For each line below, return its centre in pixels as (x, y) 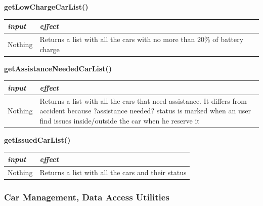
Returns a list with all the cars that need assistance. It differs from (143, 100)
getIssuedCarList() (37, 139)
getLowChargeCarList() (46, 7)
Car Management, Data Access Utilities (87, 197)
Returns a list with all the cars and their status (113, 172)
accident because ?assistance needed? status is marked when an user (145, 111)
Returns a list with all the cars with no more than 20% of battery (142, 39)
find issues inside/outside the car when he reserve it (120, 120)
